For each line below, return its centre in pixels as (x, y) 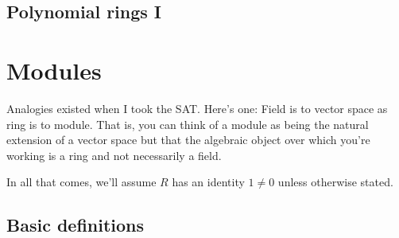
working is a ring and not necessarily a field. (114, 155)
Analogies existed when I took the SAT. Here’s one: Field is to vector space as (197, 108)
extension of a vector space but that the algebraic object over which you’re (188, 140)
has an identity (208, 182)
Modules (54, 70)
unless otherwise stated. (335, 182)
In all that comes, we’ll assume (81, 182)
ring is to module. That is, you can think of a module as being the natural (188, 124)
